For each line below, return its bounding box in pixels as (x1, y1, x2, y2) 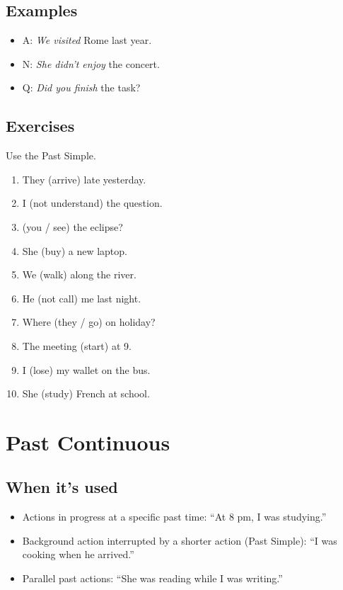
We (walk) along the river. (22, 267, 136, 282)
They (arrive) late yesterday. (22, 171, 146, 186)
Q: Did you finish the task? (22, 80, 141, 95)
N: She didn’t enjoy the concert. (22, 56, 160, 71)
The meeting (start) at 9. (22, 338, 132, 353)
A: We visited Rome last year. (22, 33, 152, 47)
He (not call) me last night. (22, 290, 141, 305)
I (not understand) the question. (22, 195, 163, 210)
